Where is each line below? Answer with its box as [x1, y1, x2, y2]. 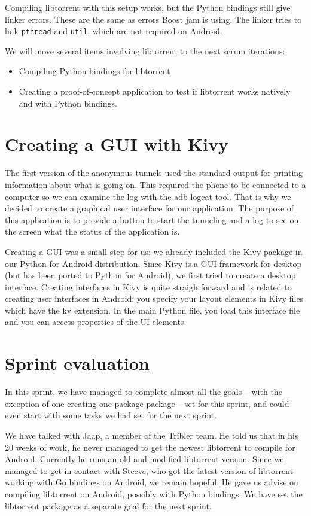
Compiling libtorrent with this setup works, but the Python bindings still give [5, 1, 291, 13]
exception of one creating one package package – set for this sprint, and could [5, 397, 289, 409]
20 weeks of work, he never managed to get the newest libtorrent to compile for [5, 441, 295, 453]
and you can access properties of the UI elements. [5, 315, 187, 328]
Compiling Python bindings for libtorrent [19, 65, 170, 77]
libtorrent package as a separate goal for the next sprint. [5, 499, 212, 512]
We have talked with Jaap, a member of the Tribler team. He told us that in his [5, 429, 298, 441]
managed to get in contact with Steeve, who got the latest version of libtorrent [5, 464, 294, 476]
